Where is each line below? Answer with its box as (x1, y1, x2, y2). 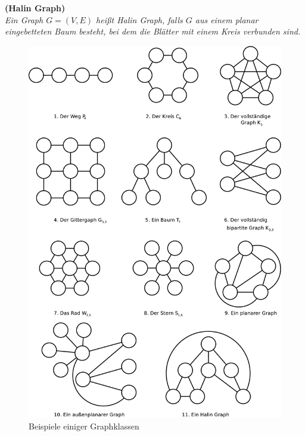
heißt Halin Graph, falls (96, 13, 183, 26)
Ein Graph (5, 13, 43, 26)
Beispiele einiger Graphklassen (29, 420, 139, 432)
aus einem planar (195, 13, 259, 26)
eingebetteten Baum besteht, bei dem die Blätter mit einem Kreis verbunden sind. (5, 25, 301, 38)
